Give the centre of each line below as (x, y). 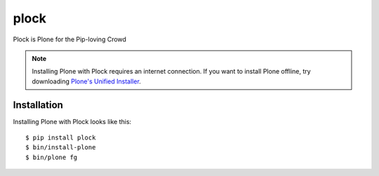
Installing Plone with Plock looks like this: (72, 121)
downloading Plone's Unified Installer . (87, 81)
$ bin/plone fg (52, 157)
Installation (38, 105)
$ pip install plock (61, 138)
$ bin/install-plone (61, 148)
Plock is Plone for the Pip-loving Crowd (69, 39)
